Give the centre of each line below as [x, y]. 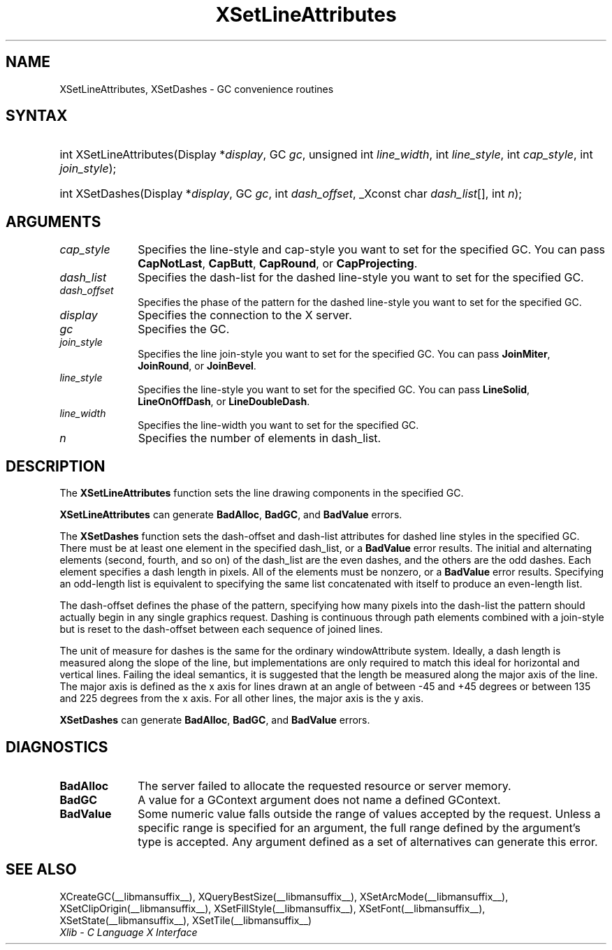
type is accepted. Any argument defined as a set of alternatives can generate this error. [368, 841]
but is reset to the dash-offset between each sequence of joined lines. [221, 629]
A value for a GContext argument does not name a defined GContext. [319, 799]
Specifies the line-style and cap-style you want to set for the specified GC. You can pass [372, 250]
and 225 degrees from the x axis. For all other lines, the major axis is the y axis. [242, 699]
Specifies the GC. [184, 329]
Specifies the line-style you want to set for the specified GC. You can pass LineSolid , [334, 390]
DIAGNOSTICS [57, 747]
